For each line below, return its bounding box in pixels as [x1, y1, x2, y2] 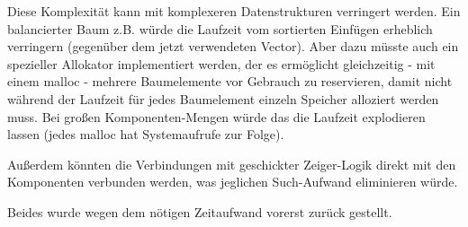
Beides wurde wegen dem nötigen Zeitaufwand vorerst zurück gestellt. [7, 202, 392, 221]
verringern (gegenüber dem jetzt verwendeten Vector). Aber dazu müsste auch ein [7, 37, 459, 56]
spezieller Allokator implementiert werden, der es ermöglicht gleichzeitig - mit [7, 54, 436, 73]
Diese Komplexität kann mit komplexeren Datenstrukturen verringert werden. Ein [7, 2, 461, 20]
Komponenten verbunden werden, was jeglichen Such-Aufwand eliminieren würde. [7, 172, 458, 191]
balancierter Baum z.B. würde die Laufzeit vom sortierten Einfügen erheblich [7, 19, 433, 38]
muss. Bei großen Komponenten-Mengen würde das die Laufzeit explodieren [7, 107, 426, 126]
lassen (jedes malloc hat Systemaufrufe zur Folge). [7, 125, 284, 144]
